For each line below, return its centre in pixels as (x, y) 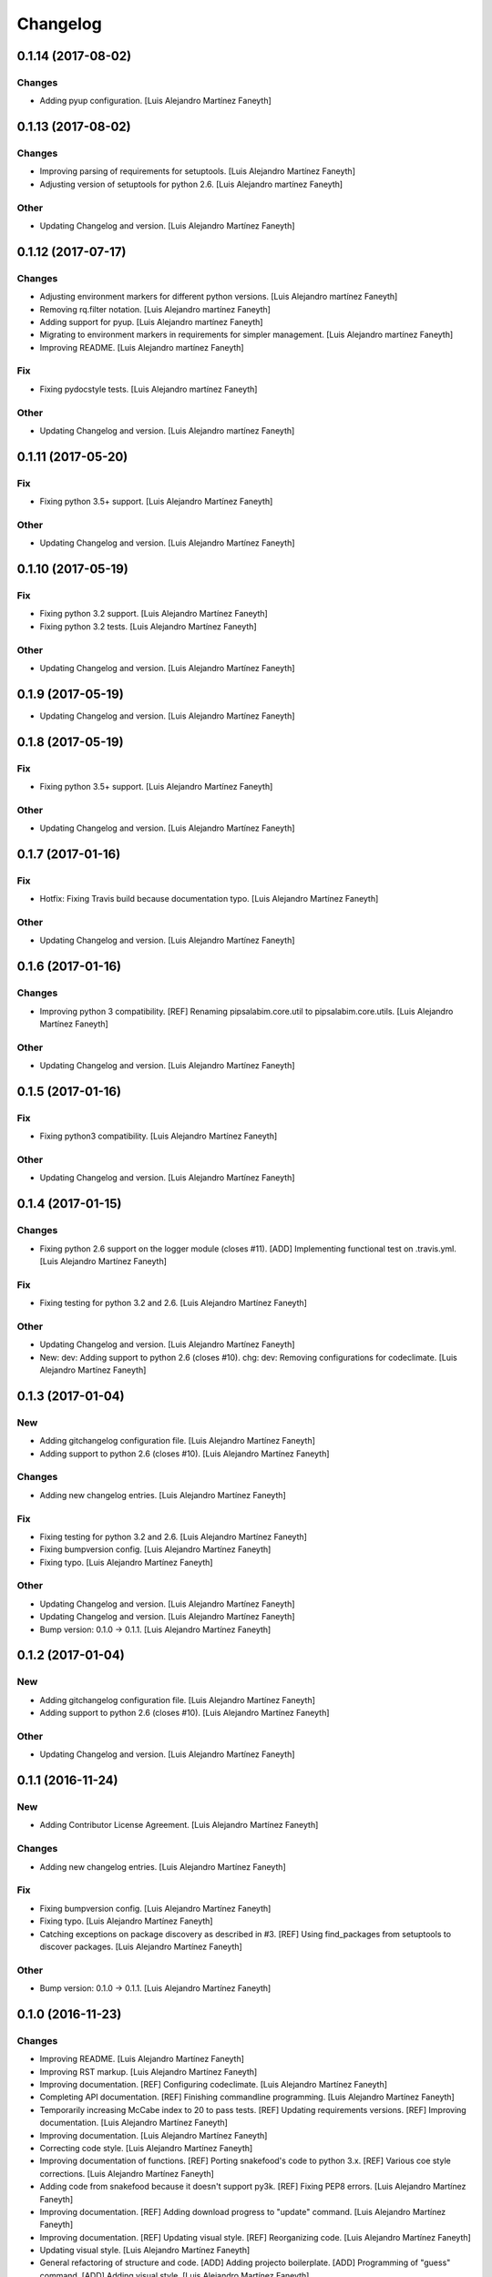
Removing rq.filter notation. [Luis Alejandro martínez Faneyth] (155, 309)
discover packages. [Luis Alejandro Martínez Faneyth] (141, 1946)
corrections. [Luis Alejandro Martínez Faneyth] (127, 2173)
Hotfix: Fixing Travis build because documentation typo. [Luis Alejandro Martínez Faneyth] (209, 899)
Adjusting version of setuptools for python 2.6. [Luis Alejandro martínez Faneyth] (191, 184)
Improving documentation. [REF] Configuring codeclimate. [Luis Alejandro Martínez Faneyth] (213, 2084)
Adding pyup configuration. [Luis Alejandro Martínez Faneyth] (156, 101)
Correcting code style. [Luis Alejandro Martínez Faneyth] (146, 2148)
